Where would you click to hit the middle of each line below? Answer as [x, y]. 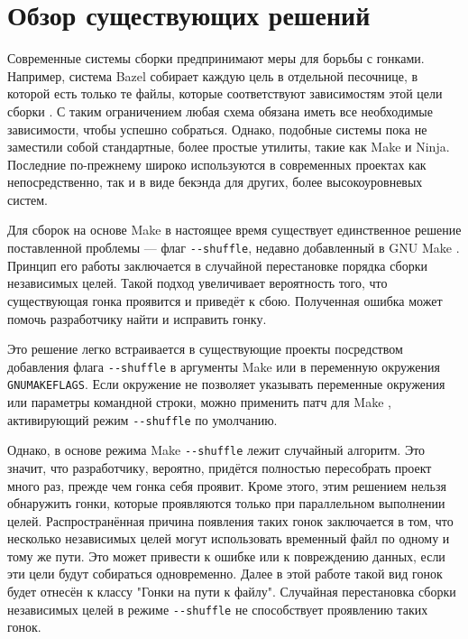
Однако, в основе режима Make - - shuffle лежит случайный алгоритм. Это [216, 450]
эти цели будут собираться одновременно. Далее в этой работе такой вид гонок [225, 574]
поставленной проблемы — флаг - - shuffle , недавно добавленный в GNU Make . [234, 248]
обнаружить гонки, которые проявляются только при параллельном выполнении [226, 503]
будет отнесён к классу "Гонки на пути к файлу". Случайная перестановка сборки [232, 592]
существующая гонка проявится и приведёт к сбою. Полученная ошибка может [225, 300]
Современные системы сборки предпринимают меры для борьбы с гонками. [216, 58]
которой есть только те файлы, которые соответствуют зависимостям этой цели [225, 93]
